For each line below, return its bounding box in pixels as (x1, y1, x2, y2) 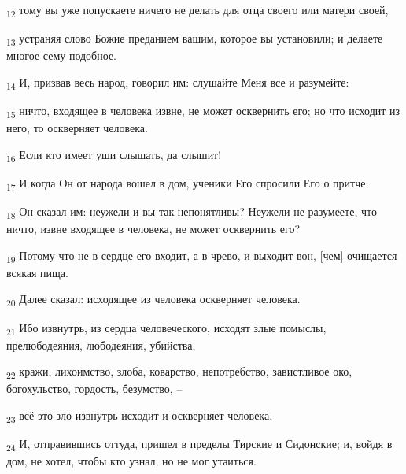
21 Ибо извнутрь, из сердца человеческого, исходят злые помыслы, (6, 319, 327, 338)
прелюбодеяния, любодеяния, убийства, (6, 336, 196, 353)
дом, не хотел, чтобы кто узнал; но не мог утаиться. (6, 453, 257, 469)
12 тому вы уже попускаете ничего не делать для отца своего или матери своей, (6, 2, 389, 20)
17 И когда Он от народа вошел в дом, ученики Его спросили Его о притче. (6, 174, 369, 193)
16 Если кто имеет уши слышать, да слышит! (6, 146, 222, 165)
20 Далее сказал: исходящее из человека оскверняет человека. (6, 291, 301, 309)
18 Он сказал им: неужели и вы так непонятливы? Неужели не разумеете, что (6, 202, 377, 221)
